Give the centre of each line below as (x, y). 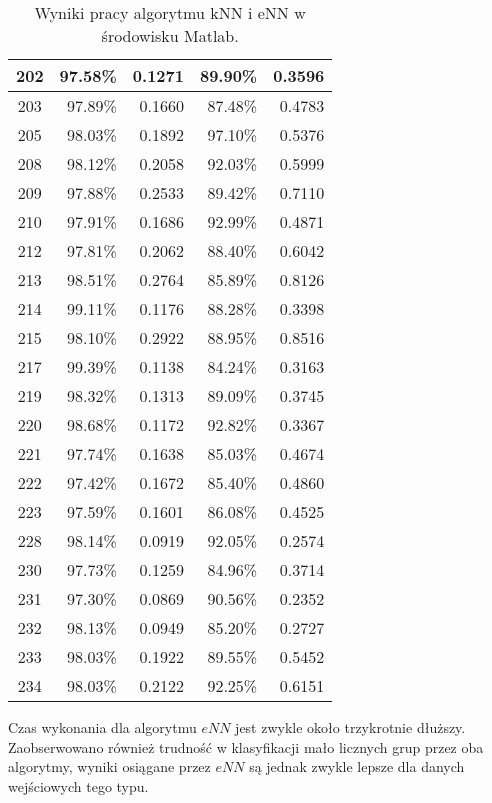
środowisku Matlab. (170, 35)
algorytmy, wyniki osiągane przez (109, 766)
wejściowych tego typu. (78, 785)
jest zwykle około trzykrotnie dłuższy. (350, 727)
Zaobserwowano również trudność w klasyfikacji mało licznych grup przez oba (246, 746)
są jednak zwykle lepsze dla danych (357, 766)
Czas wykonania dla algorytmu (102, 727)
